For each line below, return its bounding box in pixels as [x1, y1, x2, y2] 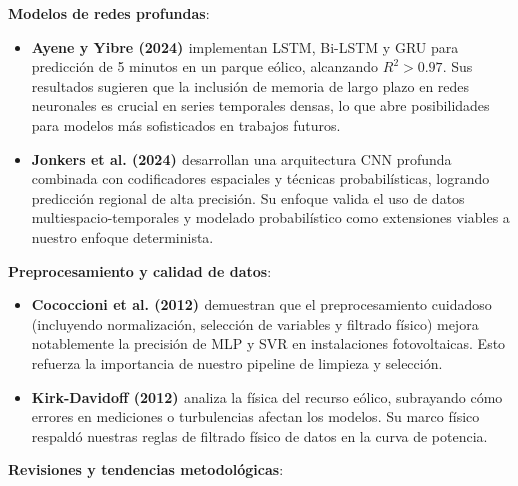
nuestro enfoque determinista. [31, 226, 214, 247]
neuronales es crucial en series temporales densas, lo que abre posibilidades [31, 95, 490, 116]
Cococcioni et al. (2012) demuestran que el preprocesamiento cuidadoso [31, 294, 492, 315]
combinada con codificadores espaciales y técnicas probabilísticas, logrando [31, 168, 490, 189]
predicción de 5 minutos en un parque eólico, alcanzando [31, 56, 379, 77]
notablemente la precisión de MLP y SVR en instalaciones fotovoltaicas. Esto [31, 333, 506, 354]
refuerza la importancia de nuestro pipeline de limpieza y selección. [31, 352, 443, 373]
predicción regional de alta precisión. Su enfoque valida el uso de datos [31, 187, 465, 208]
